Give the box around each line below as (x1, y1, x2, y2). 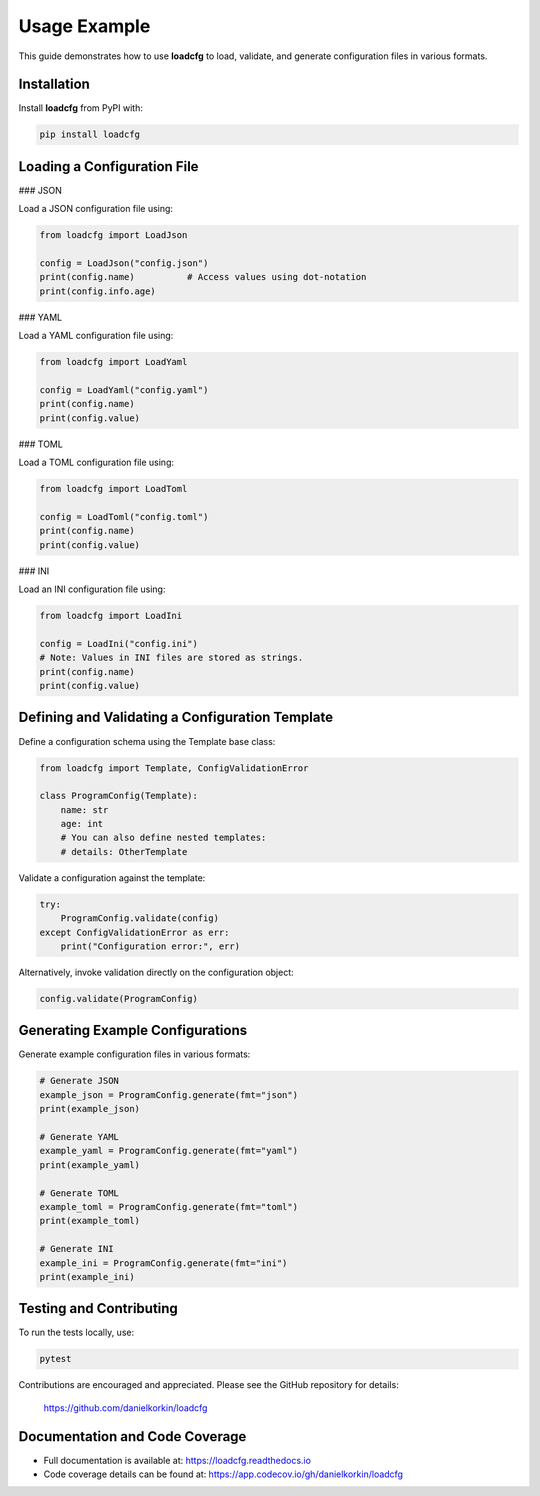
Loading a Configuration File (18, 158, 199, 175)
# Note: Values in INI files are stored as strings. (39, 652, 304, 664)
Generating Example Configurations (18, 1022, 248, 1039)
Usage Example (18, 15, 151, 37)
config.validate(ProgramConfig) (39, 993, 199, 1004)
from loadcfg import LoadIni (39, 610, 183, 622)
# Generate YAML (39, 1131, 120, 1143)
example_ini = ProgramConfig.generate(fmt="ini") (39, 1257, 288, 1269)
